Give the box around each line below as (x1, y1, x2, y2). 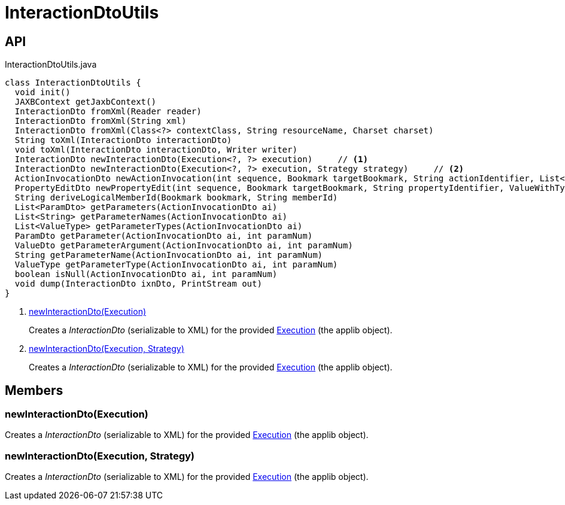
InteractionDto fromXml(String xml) (14, 116, 187, 126)
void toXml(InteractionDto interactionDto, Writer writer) (14, 145, 297, 155)
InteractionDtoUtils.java (5, 59, 97, 70)
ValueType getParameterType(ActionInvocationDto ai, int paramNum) (14, 260, 338, 270)
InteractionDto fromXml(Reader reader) (14, 107, 202, 117)
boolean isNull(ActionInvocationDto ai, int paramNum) (14, 269, 278, 279)
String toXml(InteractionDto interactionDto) (14, 135, 232, 145)
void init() (14, 87, 71, 98)
